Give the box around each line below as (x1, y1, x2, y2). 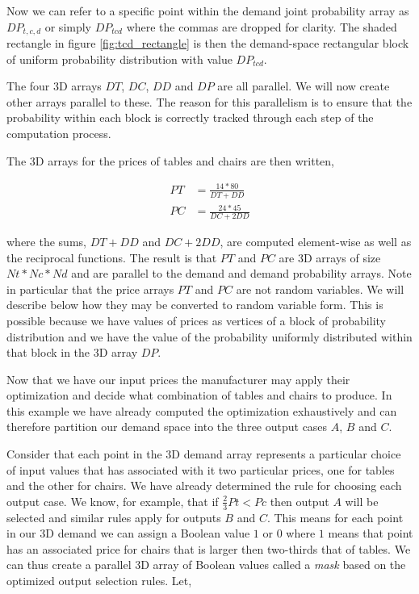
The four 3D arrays (6, 77, 102, 94)
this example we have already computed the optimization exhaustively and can (6, 402, 397, 419)
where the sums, (6, 232, 86, 249)
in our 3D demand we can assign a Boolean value (6, 525, 250, 542)
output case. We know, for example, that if (6, 492, 219, 509)
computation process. (6, 125, 111, 142)
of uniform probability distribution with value (6, 50, 233, 67)
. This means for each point (266, 508, 404, 525)
